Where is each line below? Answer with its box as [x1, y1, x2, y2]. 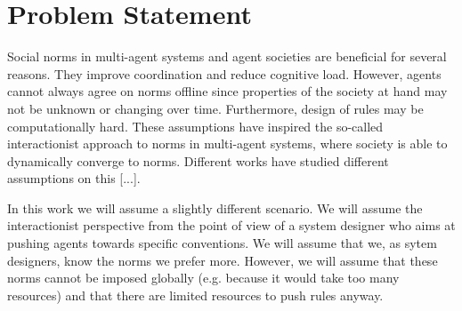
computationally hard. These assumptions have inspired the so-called [7, 116, 384, 135]
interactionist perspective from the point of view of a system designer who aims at [7, 216, 456, 235]
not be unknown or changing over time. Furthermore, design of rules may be [7, 99, 424, 117]
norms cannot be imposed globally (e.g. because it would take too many [7, 268, 400, 287]
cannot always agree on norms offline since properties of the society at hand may [7, 82, 448, 100]
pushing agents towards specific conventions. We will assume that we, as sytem [7, 234, 437, 252]
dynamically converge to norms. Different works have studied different [7, 151, 389, 170]
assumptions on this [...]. [7, 169, 141, 187]
